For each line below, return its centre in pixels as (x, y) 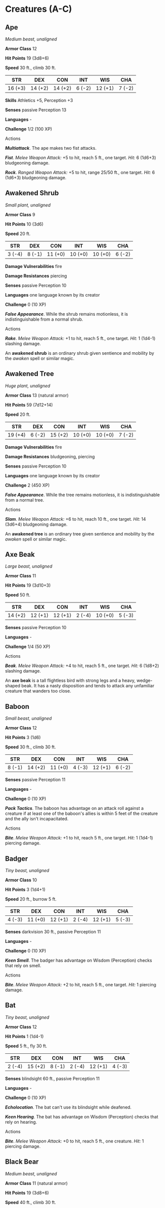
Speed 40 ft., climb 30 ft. (31, 1202)
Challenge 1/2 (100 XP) (29, 129)
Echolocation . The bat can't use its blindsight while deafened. (68, 1107)
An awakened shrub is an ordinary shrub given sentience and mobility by (80, 353)
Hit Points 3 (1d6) (23, 738)
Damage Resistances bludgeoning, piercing (50, 456)
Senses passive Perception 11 (35, 780)
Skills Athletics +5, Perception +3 (39, 100)
